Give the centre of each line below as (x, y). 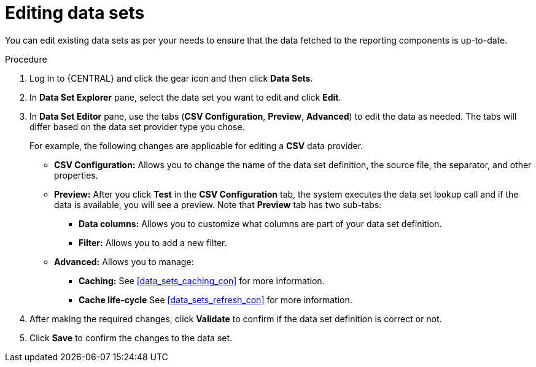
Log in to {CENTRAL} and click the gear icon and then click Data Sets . (171, 78)
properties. (76, 175)
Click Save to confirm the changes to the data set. (131, 338)
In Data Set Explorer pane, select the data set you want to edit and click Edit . (185, 97)
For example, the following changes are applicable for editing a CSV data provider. (196, 145)
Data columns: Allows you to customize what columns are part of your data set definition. (260, 223)
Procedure (26, 59)
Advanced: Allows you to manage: (124, 261)
